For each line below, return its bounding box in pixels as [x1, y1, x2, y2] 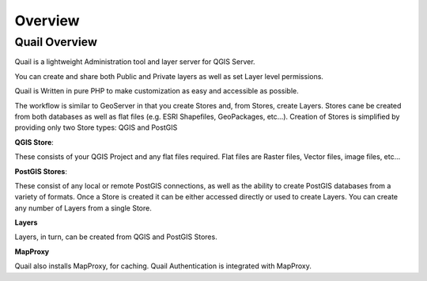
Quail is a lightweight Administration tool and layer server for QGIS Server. [14, 57, 256, 66]
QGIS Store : [14, 137, 55, 146]
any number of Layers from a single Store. [14, 203, 152, 213]
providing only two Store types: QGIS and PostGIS [14, 123, 178, 132]
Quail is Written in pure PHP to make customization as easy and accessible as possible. [14, 86, 300, 96]
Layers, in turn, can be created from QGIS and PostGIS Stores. [14, 232, 217, 241]
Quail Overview [14, 35, 98, 49]
